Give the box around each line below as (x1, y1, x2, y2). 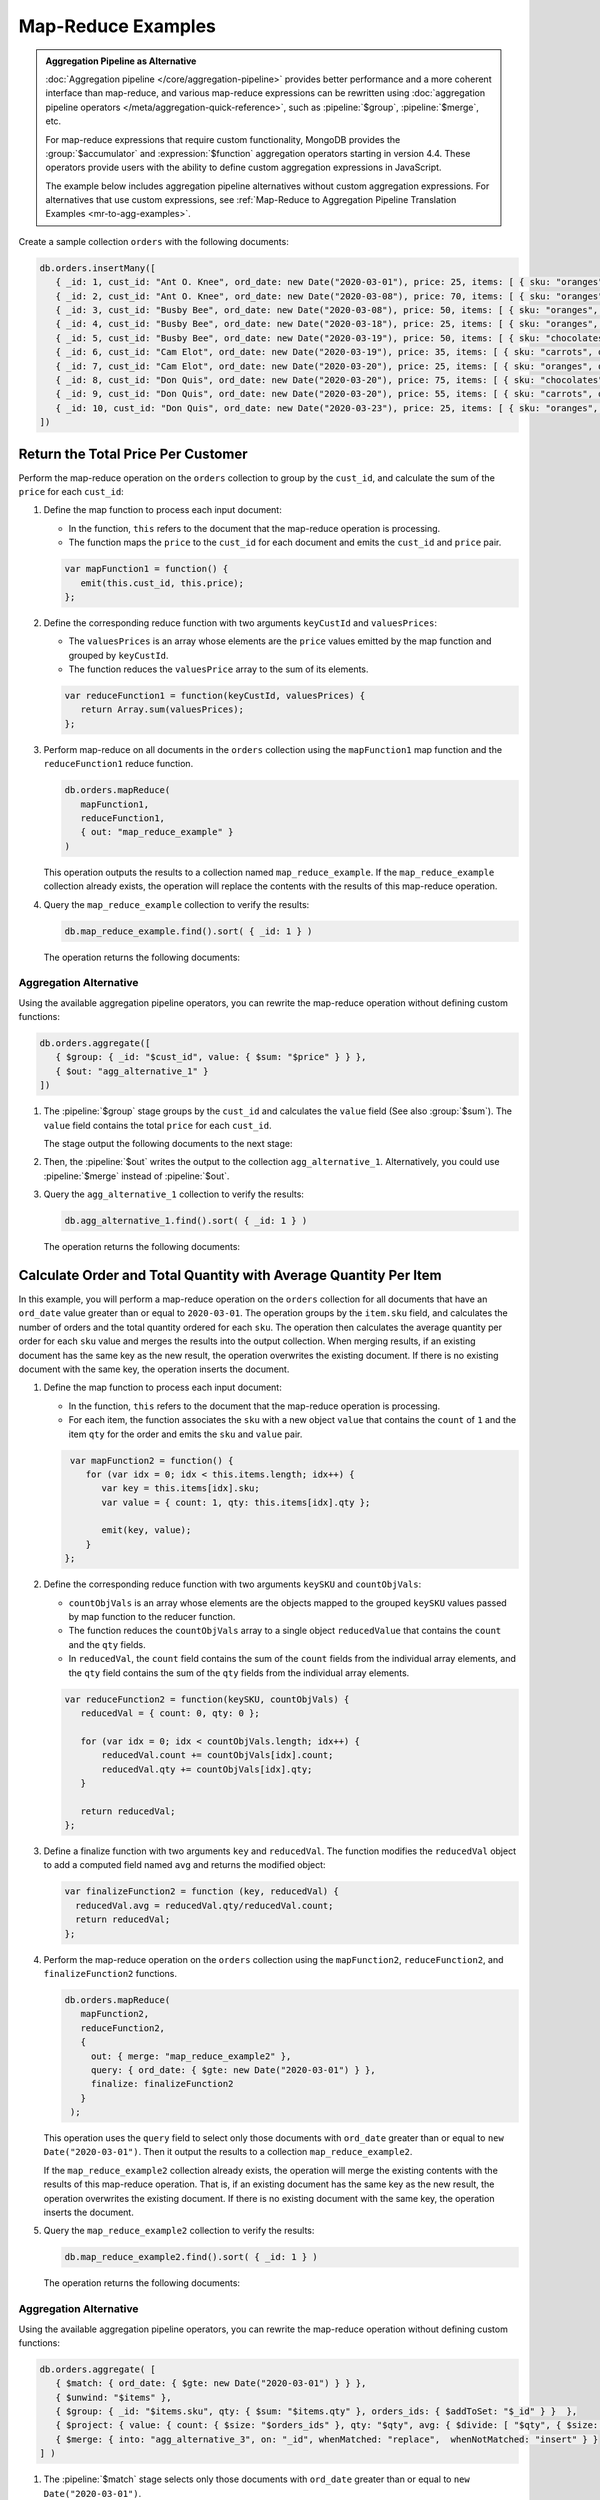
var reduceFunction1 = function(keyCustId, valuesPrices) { (64, 690, 366, 702)
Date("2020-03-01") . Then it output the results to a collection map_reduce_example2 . (43, 2146, 413, 2158)
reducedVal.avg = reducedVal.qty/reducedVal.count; (75, 1900, 334, 1911)
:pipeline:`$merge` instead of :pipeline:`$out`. (43, 1170, 230, 1182)
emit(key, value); (101, 1525, 192, 1536)
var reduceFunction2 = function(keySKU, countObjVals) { (64, 1693, 350, 1705)
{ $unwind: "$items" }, (55, 2391, 172, 2403)
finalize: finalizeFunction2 (90, 2078, 234, 2090)
